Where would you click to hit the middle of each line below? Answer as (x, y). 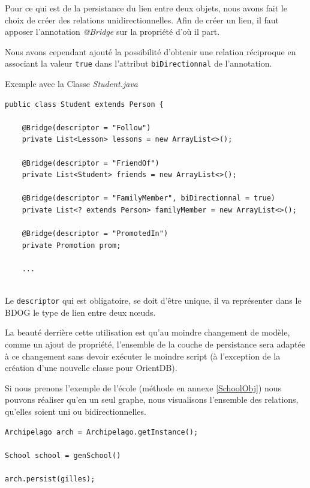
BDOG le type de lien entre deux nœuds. (80, 312)
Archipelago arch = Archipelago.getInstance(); (102, 432)
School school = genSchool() (63, 455)
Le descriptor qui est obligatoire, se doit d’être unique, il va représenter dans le (153, 300)
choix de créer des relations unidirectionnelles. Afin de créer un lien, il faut (142, 20)
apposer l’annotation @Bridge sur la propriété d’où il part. (112, 32)
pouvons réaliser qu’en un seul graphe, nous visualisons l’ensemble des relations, (152, 399)
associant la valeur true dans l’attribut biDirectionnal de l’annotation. (139, 63)
